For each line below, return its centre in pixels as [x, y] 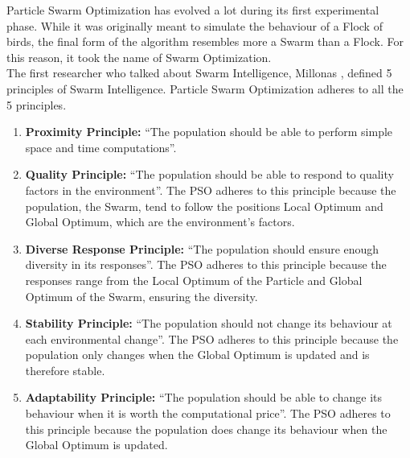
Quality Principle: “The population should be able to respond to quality [209, 174]
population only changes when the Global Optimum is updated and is [197, 355]
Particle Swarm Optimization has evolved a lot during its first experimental [193, 10]
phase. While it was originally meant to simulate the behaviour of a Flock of [195, 25]
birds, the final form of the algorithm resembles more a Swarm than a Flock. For [205, 41]
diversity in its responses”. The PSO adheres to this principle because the [206, 264]
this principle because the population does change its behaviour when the [206, 429]
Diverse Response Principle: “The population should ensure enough [202, 248]
